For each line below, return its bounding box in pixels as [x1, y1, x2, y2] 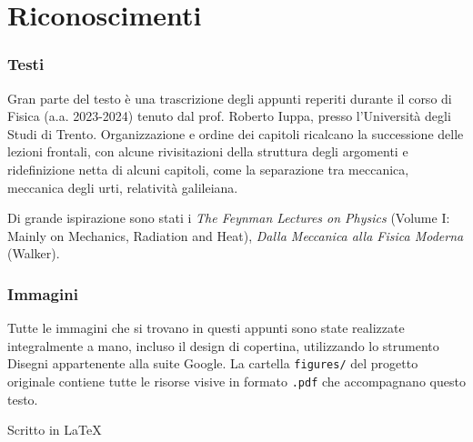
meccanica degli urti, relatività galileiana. [7, 177, 238, 196]
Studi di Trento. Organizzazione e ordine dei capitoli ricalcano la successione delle [7, 124, 464, 143]
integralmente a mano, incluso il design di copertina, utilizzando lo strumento [7, 336, 439, 355]
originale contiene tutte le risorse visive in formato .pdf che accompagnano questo [7, 372, 466, 390]
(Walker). [7, 244, 60, 263]
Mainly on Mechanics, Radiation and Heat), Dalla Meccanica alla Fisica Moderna [7, 226, 464, 245]
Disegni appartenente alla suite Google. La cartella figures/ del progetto [7, 354, 418, 373]
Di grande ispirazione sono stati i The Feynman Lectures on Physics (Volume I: [7, 208, 450, 227]
